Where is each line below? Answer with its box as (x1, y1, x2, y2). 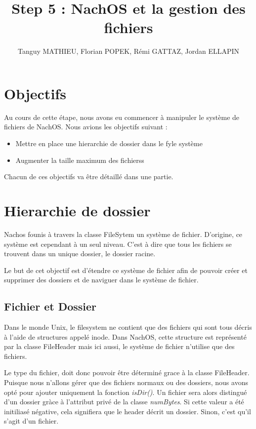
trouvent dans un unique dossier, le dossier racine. (4, 248, 156, 259)
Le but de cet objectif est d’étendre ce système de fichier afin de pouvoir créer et (4, 265, 248, 275)
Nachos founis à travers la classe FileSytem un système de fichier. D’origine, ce (4, 229, 243, 239)
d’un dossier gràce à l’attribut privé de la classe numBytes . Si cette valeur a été (4, 396, 244, 407)
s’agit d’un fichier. (4, 416, 59, 426)
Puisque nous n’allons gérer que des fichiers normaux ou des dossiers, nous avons (4, 377, 248, 388)
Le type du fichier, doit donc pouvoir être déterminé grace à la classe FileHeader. (4, 367, 250, 378)
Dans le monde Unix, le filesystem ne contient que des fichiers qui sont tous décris (4, 322, 252, 332)
